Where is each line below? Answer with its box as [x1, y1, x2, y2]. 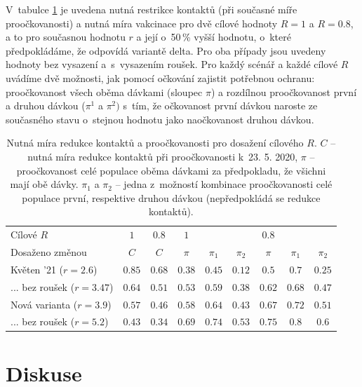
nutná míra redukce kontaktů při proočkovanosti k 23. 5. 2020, [27, 149, 298, 163]
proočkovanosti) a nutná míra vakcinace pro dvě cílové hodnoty [6, 15, 278, 30]
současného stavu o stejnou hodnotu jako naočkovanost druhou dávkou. [6, 111, 314, 126]
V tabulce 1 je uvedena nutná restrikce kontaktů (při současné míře [6, 2, 297, 16]
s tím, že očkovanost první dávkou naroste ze [123, 98, 318, 113]
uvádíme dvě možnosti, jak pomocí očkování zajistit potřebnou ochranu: [6, 70, 315, 85]
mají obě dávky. [10, 177, 79, 191]
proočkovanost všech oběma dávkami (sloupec [6, 84, 203, 99]
